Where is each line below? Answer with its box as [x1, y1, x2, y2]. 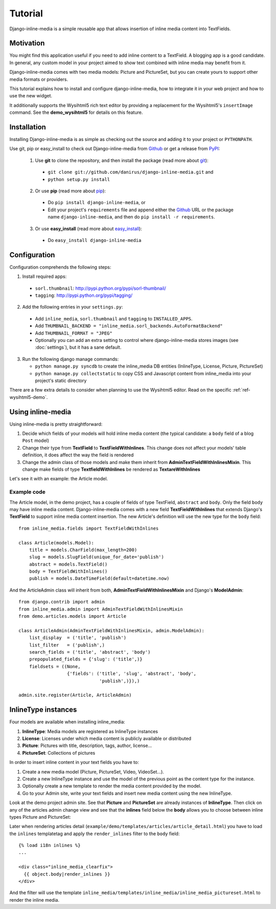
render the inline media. [9, 897, 60, 903]
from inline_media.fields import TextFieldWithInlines [18, 526, 159, 531]
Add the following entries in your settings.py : [22, 304, 123, 310]
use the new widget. [9, 93, 53, 99]
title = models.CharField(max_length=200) [29, 547, 137, 553]
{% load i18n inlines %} [18, 842, 81, 849]
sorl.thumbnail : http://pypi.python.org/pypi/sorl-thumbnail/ [35, 285, 166, 291]
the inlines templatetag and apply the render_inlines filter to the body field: [9, 831, 180, 837]
